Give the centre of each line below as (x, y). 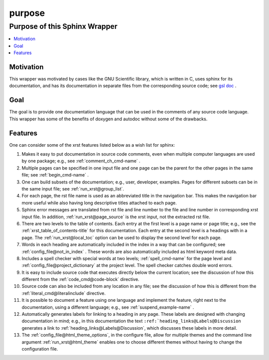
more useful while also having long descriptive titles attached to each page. (99, 203)
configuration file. (40, 349)
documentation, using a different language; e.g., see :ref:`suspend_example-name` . (108, 307)
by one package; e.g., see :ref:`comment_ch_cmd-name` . (81, 161)
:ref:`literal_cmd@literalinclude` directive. (64, 293)
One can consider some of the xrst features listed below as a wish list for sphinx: (92, 145)
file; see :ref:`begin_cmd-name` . (55, 175)
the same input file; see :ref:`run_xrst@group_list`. (73, 189)
